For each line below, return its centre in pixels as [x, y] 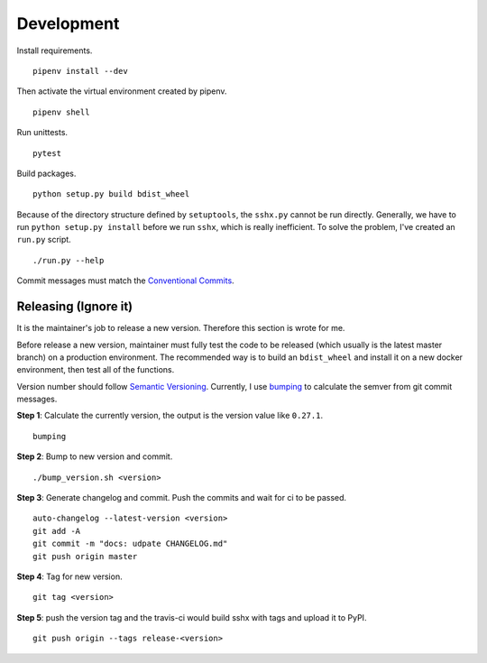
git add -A [57, 531]
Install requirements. [55, 51]
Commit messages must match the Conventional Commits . [125, 281]
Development [68, 23]
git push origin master [85, 556]
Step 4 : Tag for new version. [69, 576]
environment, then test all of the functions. [96, 370]
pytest [47, 153]
